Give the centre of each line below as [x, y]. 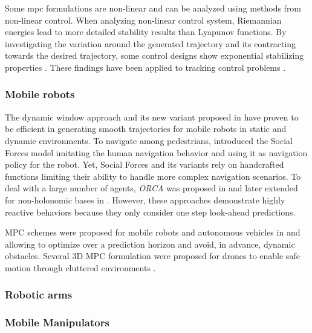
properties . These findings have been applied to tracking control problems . [145, 67]
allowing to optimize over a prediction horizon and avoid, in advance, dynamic [150, 244]
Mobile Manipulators [57, 322]
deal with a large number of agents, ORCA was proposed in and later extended [151, 188]
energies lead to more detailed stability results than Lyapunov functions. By [146, 32]
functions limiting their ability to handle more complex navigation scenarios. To [153, 176]
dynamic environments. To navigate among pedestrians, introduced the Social [149, 140]
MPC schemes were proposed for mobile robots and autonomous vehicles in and [153, 232]
